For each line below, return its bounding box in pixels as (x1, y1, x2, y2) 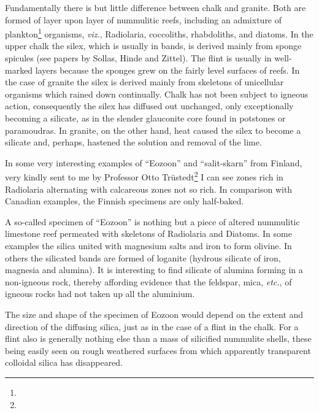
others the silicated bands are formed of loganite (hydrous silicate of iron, (5, 251, 281, 264)
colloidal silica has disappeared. (5, 356, 123, 369)
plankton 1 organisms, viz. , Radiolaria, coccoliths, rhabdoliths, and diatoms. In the (5, 26, 313, 40)
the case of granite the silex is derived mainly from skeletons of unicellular (5, 75, 284, 88)
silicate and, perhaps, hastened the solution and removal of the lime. (5, 136, 262, 149)
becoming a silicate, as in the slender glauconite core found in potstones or (5, 112, 286, 124)
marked (5, 63, 33, 76)
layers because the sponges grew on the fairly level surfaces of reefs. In (35, 63, 300, 76)
